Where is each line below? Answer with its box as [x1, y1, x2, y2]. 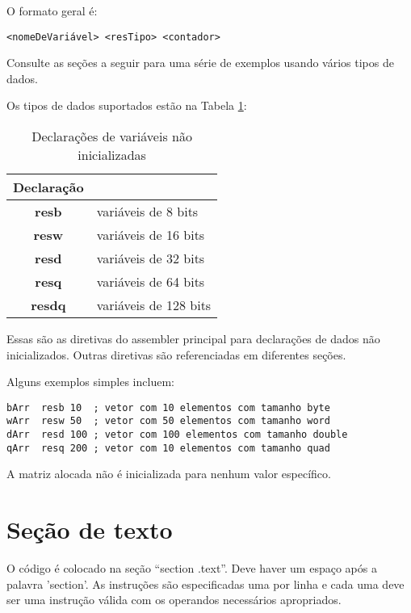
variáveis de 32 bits [96, 249, 205, 268]
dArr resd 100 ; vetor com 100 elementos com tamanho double [6, 429, 348, 441]
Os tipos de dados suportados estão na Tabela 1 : [6, 97, 247, 114]
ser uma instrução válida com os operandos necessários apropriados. [6, 591, 342, 608]
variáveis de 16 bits [96, 225, 205, 245]
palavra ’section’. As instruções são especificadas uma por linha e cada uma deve [6, 575, 405, 592]
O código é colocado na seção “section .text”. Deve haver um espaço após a [6, 560, 377, 577]
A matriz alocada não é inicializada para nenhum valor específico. [6, 465, 331, 482]
